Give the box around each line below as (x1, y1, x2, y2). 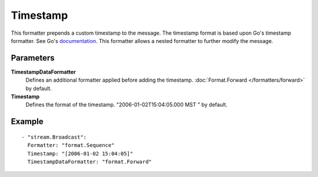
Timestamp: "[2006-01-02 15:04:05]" (27, 150, 134, 157)
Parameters (11, 53, 55, 63)
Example (11, 116, 44, 126)
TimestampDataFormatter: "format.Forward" (27, 158, 153, 165)
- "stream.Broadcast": (21, 133, 87, 141)
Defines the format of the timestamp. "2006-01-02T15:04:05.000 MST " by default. (25, 101, 228, 108)
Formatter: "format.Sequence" (27, 142, 115, 149)
